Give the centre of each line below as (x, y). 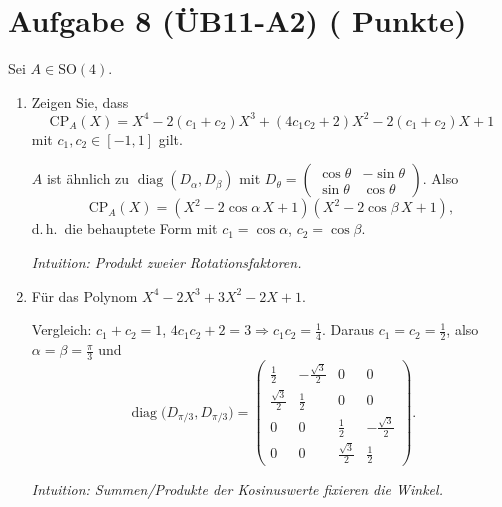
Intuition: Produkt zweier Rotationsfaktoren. (166, 262)
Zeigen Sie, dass (80, 101)
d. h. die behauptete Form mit (124, 228)
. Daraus (347, 329)
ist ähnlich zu (88, 178)
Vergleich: (61, 329)
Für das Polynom (84, 295)
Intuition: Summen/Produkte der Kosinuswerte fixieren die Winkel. (237, 489)
